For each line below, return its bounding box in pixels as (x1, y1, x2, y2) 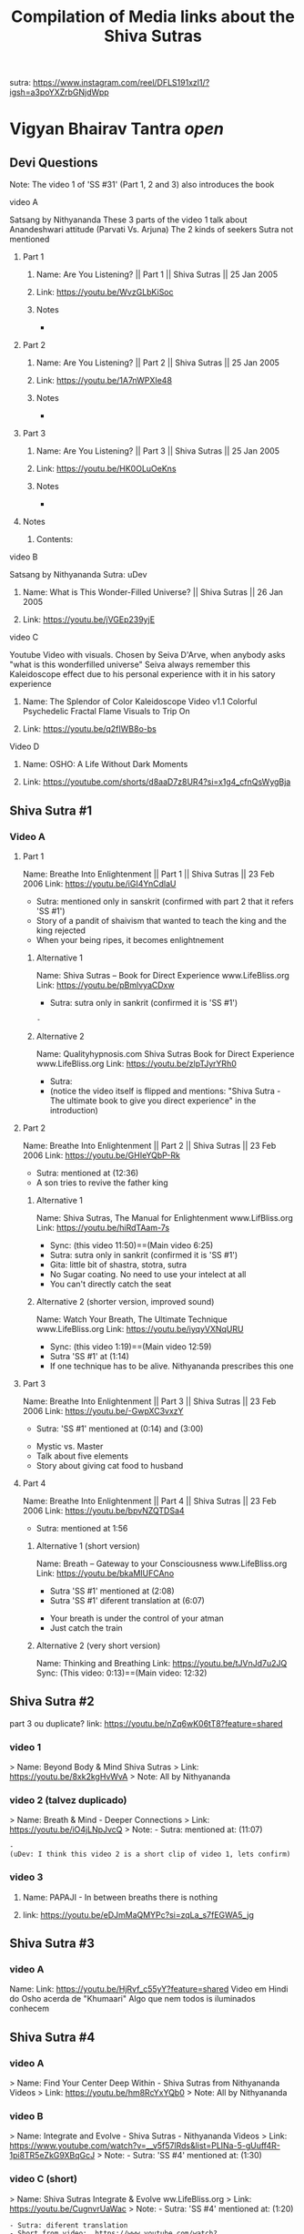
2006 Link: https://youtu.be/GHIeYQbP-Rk (22, 1150, 180, 1161)
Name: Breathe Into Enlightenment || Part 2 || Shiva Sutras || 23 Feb (22, 1140, 277, 1151)
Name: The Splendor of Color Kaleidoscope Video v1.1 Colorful (22, 696, 258, 707)
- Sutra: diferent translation (9, 2220, 128, 2229)
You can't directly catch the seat (49, 1278, 172, 1289)
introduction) (49, 1104, 98, 1115)
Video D (9, 741, 40, 753)
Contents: (35, 534, 74, 545)
